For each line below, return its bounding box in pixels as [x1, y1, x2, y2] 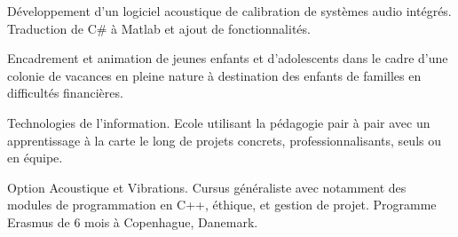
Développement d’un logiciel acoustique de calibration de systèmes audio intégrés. [7, 2, 452, 20]
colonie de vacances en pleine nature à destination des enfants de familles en [7, 66, 422, 84]
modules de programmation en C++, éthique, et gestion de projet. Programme [7, 195, 437, 214]
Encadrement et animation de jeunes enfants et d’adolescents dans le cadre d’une [7, 49, 448, 67]
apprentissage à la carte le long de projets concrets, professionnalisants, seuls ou [7, 130, 441, 149]
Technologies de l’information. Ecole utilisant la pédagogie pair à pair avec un [7, 113, 430, 131]
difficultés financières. [7, 83, 123, 102]
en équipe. [7, 148, 63, 167]
